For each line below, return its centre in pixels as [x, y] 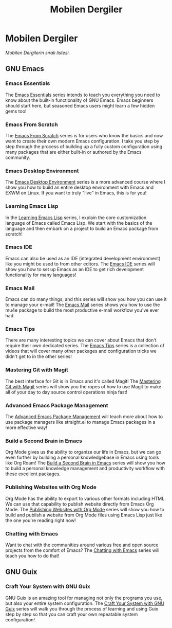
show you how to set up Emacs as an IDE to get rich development [75, 269]
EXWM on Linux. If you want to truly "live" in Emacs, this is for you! [76, 193]
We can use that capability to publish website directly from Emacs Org [80, 504]
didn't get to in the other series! [39, 356]
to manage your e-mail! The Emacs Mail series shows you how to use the [83, 305]
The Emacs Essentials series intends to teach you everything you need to [83, 95]
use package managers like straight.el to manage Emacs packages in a [80, 422]
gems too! [16, 111]
